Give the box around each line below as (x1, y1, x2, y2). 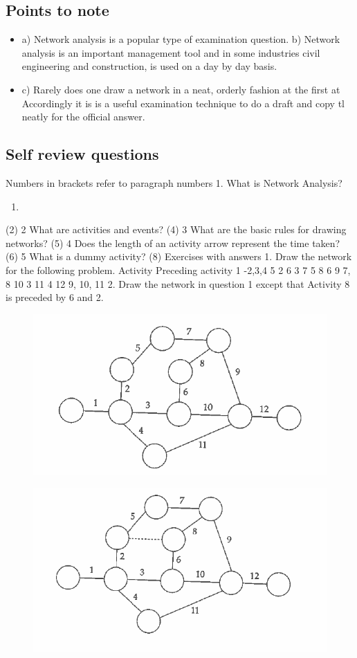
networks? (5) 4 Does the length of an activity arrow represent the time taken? (6, 235, 340, 250)
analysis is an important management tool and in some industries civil (21, 45, 320, 60)
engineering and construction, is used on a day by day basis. (21, 59, 277, 73)
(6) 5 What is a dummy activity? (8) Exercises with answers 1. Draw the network (6, 249, 352, 264)
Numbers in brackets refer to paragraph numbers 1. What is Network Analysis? (6, 175, 342, 190)
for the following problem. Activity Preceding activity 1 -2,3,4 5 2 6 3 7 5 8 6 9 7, (6, 262, 351, 277)
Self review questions (6, 143, 159, 165)
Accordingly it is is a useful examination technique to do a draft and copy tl (21, 95, 345, 110)
